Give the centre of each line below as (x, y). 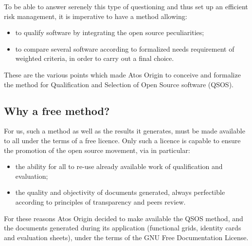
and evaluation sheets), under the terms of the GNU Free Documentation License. (126, 237)
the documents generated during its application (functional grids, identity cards (123, 228)
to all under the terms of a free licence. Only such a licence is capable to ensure (122, 140)
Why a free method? (57, 110)
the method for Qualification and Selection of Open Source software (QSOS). (119, 84)
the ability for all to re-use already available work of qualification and (119, 166)
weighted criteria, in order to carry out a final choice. (95, 58)
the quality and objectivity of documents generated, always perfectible (120, 192)
